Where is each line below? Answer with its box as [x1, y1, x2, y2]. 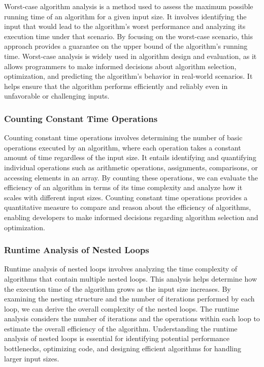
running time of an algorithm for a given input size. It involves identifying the [4, 11, 247, 21]
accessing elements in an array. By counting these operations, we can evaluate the [4, 172, 258, 182]
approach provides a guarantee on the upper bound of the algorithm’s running [4, 41, 248, 51]
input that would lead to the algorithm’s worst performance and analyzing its [4, 21, 246, 32]
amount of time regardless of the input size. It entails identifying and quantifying [4, 152, 256, 163]
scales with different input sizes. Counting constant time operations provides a [4, 192, 248, 202]
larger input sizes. [4, 353, 59, 363]
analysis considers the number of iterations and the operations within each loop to [4, 313, 260, 324]
